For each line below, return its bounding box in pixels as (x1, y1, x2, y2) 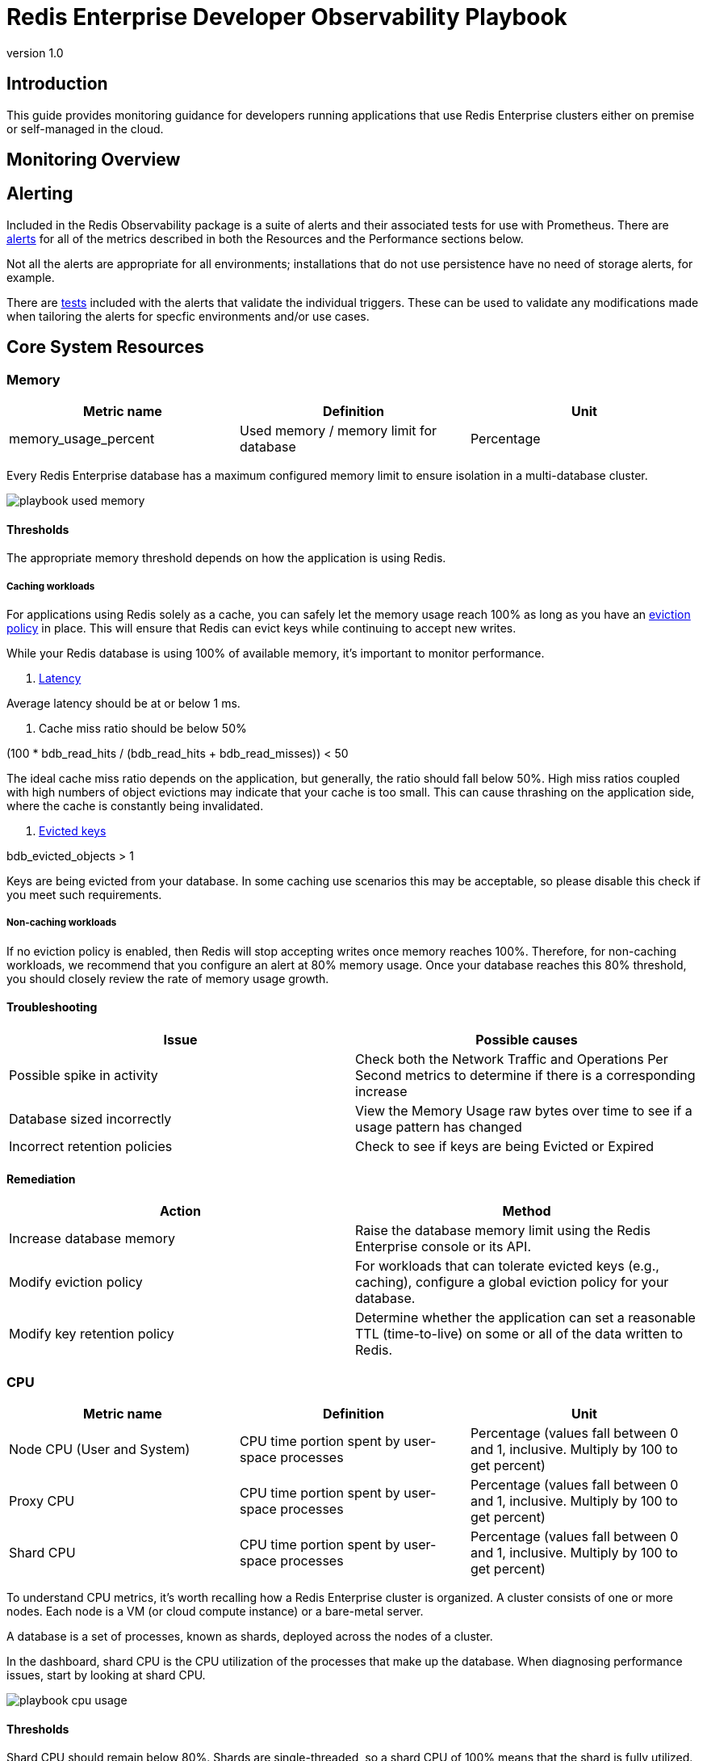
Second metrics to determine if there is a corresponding (355, 1067, 696, 1084)
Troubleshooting (6, 1000, 98, 1015)
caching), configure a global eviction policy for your (355, 1274, 669, 1291)
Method (502, 1203, 551, 1220)
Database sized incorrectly (9, 1111, 172, 1128)
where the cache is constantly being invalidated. (6, 799, 264, 813)
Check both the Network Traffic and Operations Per (355, 1051, 668, 1068)
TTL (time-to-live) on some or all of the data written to (355, 1326, 684, 1343)
